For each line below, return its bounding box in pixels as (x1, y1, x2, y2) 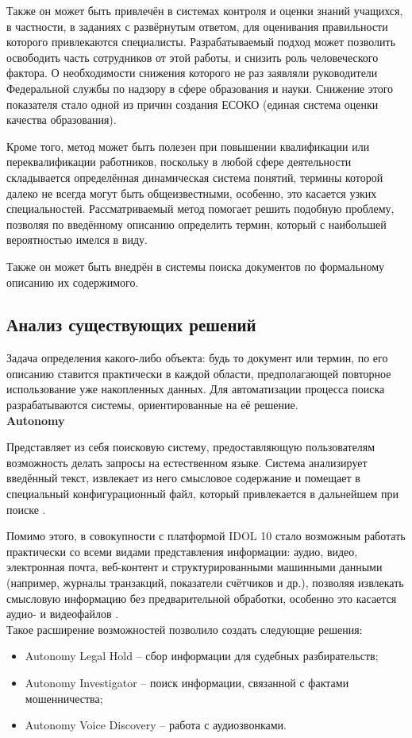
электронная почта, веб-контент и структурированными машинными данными (6, 558, 383, 575)
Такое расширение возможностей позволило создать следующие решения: (6, 620, 363, 637)
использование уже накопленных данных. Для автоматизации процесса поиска (6, 381, 385, 397)
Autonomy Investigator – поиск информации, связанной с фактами (25, 674, 349, 690)
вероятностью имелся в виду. (6, 231, 148, 248)
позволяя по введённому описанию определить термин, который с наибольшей (6, 215, 387, 232)
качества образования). (6, 111, 117, 128)
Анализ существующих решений (6, 312, 256, 337)
